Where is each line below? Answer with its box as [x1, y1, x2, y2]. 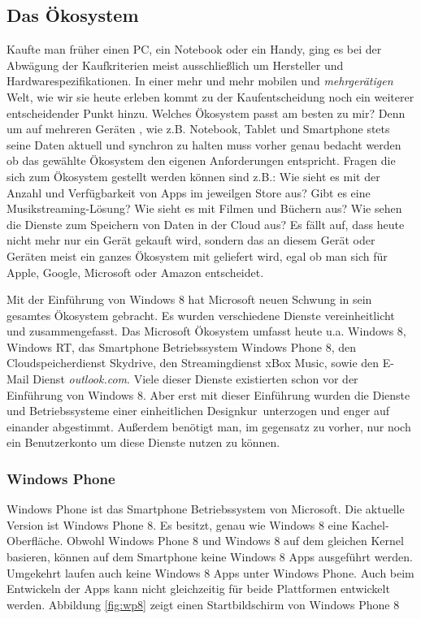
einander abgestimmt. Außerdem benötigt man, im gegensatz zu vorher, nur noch [7, 418, 411, 435]
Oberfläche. [7, 532, 63, 549]
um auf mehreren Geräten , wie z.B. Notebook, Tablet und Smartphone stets [7, 120, 390, 137]
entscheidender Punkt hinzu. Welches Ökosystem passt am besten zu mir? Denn [7, 104, 406, 121]
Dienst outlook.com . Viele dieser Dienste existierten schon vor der [33, 370, 358, 387]
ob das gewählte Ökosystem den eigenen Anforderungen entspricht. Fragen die [7, 152, 396, 169]
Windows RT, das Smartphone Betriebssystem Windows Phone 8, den [7, 338, 357, 355]
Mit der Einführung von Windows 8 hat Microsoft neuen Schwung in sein [7, 291, 372, 308]
